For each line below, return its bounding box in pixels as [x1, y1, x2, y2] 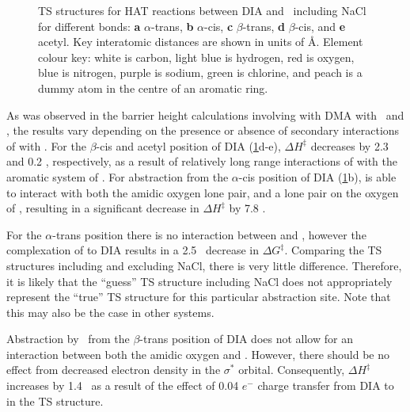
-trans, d [242, 17, 286, 34]
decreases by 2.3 [310, 137, 389, 154]
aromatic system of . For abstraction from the [6, 168, 229, 185]
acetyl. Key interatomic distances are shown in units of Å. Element [38, 33, 363, 50]
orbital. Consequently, [238, 361, 345, 378]
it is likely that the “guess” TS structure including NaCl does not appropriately [6, 273, 393, 289]
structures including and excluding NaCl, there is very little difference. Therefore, [6, 257, 402, 273]
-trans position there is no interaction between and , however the [52, 226, 366, 242]
